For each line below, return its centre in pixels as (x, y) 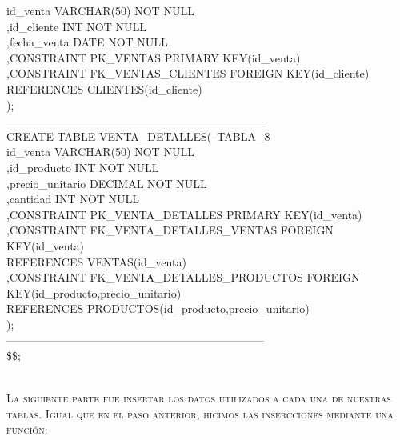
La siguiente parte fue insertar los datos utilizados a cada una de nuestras (199, 398)
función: (27, 429)
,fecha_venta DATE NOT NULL (87, 42)
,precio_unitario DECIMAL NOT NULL (107, 183)
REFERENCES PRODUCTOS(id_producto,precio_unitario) (158, 308)
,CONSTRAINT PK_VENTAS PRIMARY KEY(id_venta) (154, 57)
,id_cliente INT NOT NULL (76, 26)
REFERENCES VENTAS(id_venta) (96, 261)
